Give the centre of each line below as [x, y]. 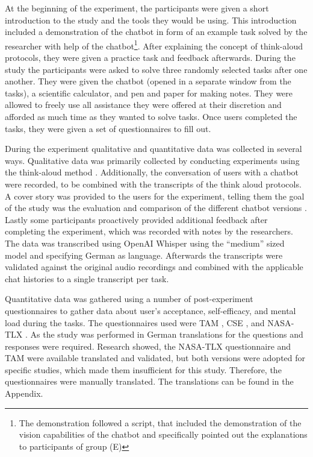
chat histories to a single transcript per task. [87, 278]
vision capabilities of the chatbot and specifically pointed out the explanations [163, 434]
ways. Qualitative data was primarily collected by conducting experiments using [152, 160]
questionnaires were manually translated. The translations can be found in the [149, 381]
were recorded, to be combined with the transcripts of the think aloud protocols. [153, 184]
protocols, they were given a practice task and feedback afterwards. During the [150, 58]
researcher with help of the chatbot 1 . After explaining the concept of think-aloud [154, 45]
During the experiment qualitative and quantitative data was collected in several [153, 149]
